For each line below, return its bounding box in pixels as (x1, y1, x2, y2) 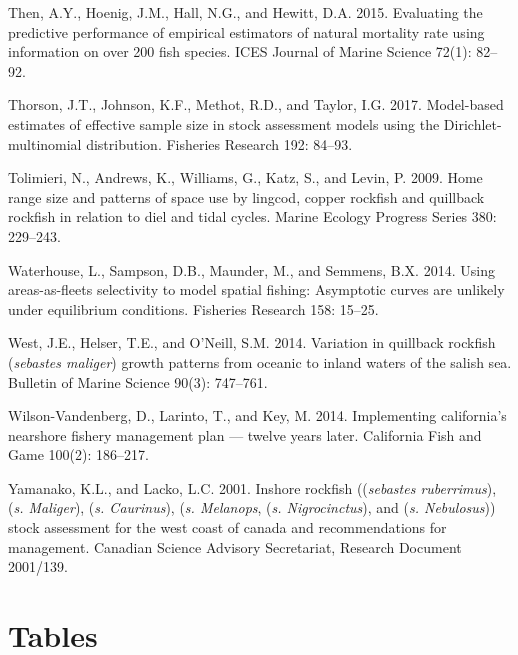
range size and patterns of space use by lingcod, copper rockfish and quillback (8, 186, 485, 207)
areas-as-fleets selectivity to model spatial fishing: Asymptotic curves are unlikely (8, 279, 505, 300)
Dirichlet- (443, 113, 502, 134)
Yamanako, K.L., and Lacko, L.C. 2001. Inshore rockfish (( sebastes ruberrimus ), (8, 477, 497, 498)
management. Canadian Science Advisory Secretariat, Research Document (8, 536, 462, 557)
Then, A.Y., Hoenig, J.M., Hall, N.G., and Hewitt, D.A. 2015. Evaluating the (8, 2, 483, 22)
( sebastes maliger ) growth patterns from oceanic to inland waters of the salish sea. (8, 351, 512, 372)
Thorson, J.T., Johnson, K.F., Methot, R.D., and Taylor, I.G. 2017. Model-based (8, 94, 504, 115)
